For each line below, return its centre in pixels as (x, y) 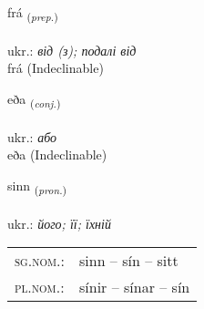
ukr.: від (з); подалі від (72, 50)
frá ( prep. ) (33, 13)
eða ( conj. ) (34, 99)
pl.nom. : (40, 287)
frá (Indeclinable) (56, 68)
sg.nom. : (40, 261)
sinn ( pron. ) (37, 186)
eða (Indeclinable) (57, 154)
